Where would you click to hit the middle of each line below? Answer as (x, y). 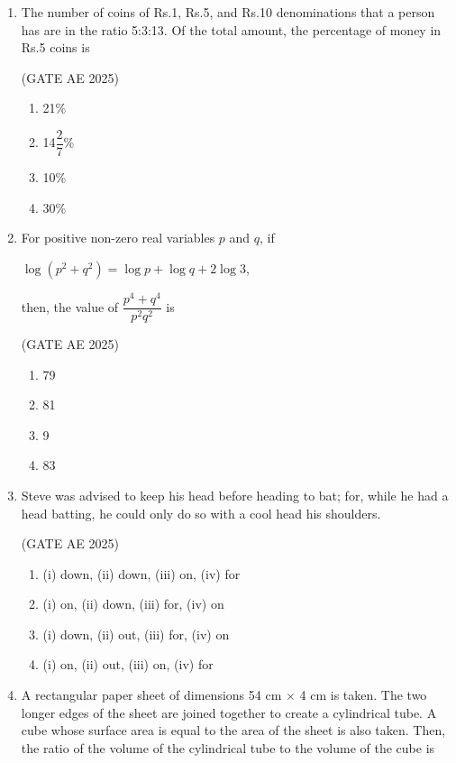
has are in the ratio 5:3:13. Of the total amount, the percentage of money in (231, 29)
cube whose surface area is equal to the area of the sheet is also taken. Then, (233, 730)
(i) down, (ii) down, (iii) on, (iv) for (141, 573)
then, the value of (70, 306)
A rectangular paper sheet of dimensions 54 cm (151, 695)
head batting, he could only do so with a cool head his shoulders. (201, 513)
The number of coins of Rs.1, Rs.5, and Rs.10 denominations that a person (228, 12)
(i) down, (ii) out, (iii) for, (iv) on (136, 634)
